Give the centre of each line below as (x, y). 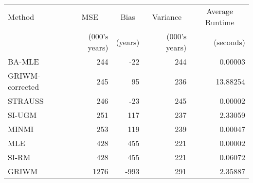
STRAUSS (26, 101)
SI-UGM (22, 115)
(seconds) (229, 42)
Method (21, 17)
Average (220, 11)
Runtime (220, 22)
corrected (24, 87)
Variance (167, 17)
